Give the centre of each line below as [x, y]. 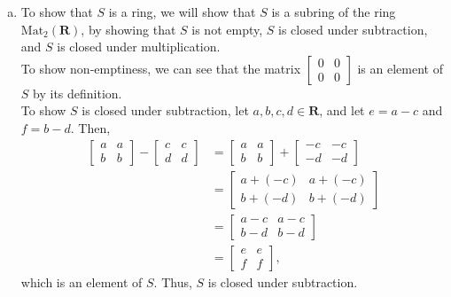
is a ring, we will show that [182, 12]
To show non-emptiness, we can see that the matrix [161, 68]
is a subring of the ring [334, 12]
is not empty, [227, 29]
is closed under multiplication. [139, 47]
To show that [57, 12]
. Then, [90, 127]
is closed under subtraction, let [165, 110]
